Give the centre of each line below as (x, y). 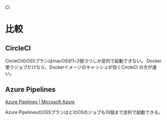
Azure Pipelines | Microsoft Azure (40, 102)
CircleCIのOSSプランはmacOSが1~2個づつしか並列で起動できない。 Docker (83, 61)
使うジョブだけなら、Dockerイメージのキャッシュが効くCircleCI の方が (79, 67)
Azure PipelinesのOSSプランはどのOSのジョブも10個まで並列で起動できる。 (84, 112)
